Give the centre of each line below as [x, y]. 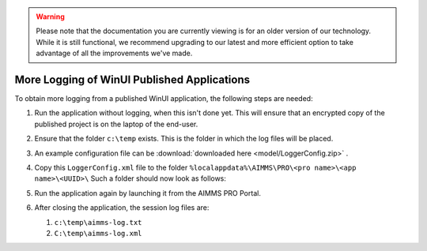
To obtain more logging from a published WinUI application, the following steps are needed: [164, 99]
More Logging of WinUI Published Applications [132, 79]
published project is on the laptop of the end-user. [116, 124]
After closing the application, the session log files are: [122, 208]
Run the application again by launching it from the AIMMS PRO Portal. [147, 193]
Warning [50, 17]
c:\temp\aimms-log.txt [98, 222]
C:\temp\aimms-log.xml [98, 233]
